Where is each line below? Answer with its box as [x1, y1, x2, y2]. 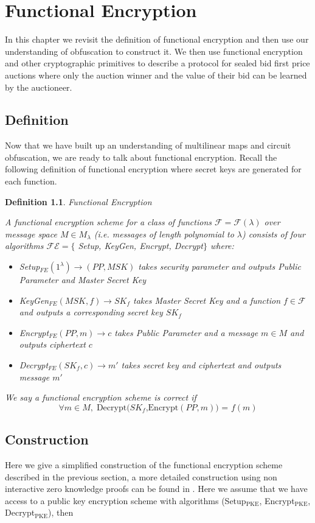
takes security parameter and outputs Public [138, 260, 301, 273]
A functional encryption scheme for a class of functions [5, 216, 212, 228]
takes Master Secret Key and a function [133, 293, 281, 306]
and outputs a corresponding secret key [19, 306, 163, 318]
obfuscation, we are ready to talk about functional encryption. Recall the [5, 150, 277, 163]
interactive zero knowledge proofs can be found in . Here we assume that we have [5, 482, 308, 495]
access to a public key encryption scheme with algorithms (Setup [5, 494, 246, 507]
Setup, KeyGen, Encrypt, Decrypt [78, 239, 204, 252]
